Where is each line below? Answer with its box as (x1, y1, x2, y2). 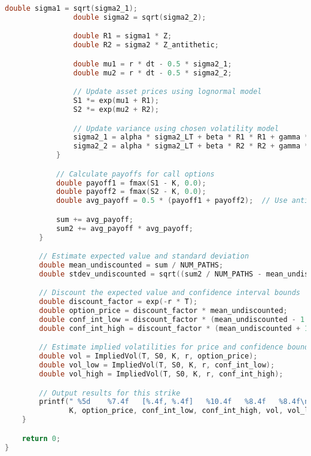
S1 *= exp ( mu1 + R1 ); (73, 96, 159, 105)
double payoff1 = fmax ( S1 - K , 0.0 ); (56, 178, 206, 187)
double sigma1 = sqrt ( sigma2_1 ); (5, 4, 138, 13)
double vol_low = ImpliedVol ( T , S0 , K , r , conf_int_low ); (39, 361, 275, 370)
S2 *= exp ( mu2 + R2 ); (73, 105, 159, 114)
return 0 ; (22, 434, 61, 443)
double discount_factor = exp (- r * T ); (39, 297, 198, 306)
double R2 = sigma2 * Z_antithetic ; (73, 41, 219, 50)
